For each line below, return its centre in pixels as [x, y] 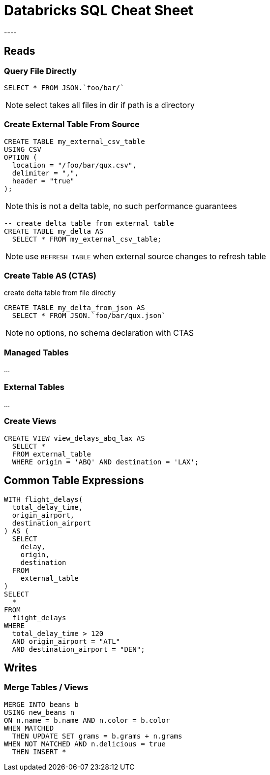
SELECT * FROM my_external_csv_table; [87, 239]
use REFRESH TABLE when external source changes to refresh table [146, 256]
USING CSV [23, 149]
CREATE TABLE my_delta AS [54, 231]
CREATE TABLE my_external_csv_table [75, 141]
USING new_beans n [39, 712]
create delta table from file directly [60, 293]
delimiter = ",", [45, 173]
